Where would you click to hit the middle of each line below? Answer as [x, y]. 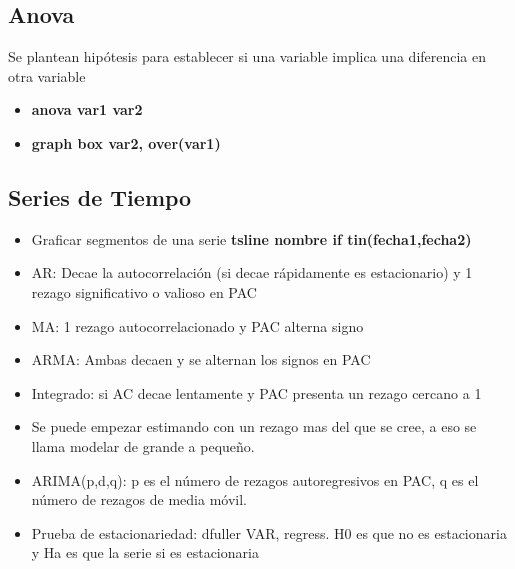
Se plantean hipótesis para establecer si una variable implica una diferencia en [247, 56]
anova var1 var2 [87, 109]
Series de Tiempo [100, 196]
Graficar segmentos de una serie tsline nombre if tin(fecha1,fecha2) [251, 238]
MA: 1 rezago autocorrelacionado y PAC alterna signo [197, 325]
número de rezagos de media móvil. [139, 499]
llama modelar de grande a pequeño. [143, 445]
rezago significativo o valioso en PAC [144, 291]
